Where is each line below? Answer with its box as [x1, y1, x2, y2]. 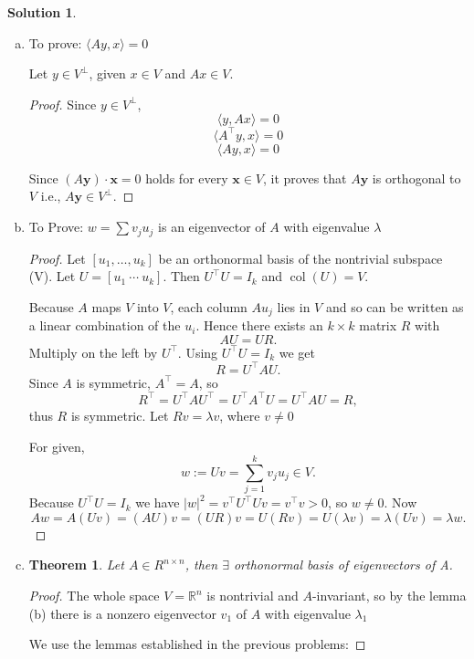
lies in [277, 297, 311, 316]
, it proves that [263, 168, 347, 187]
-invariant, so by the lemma [311, 586, 467, 605]
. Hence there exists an [195, 316, 323, 335]
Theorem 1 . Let [28, 555, 124, 574]
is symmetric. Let [70, 405, 169, 424]
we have [135, 493, 180, 512]
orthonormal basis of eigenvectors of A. [233, 555, 453, 574]
